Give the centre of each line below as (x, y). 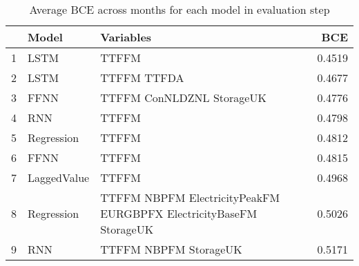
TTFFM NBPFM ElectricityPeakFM (190, 197)
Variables (126, 37)
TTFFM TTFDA (142, 78)
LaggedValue (59, 177)
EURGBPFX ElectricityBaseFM (179, 213)
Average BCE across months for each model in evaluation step (179, 9)
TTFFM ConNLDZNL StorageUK (183, 98)
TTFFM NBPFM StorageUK (171, 249)
